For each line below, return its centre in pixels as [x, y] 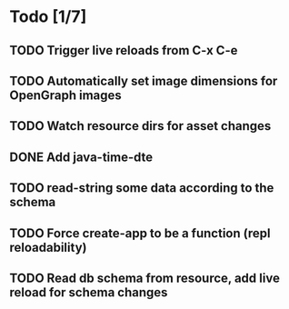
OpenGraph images [66, 95]
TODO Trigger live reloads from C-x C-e [124, 50]
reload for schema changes [89, 292]
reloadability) [48, 247]
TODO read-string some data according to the [142, 188]
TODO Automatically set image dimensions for [144, 80]
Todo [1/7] [48, 17]
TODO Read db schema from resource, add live [144, 278]
